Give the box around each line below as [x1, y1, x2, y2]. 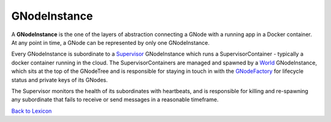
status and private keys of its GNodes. [11, 76, 108, 83]
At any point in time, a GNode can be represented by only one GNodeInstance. [11, 39, 210, 46]
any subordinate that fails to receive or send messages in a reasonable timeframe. [11, 96, 219, 104]
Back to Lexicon [11, 107, 52, 115]
